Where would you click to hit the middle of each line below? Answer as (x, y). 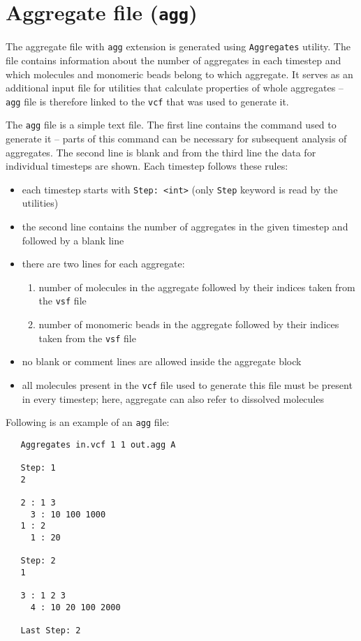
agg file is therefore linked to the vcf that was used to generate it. (147, 101)
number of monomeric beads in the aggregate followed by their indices (189, 324)
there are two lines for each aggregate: (103, 264)
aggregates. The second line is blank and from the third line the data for (161, 152)
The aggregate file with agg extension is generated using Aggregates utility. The (178, 46)
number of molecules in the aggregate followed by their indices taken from (197, 287)
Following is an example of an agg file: (88, 422)
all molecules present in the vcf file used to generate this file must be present (187, 384)
